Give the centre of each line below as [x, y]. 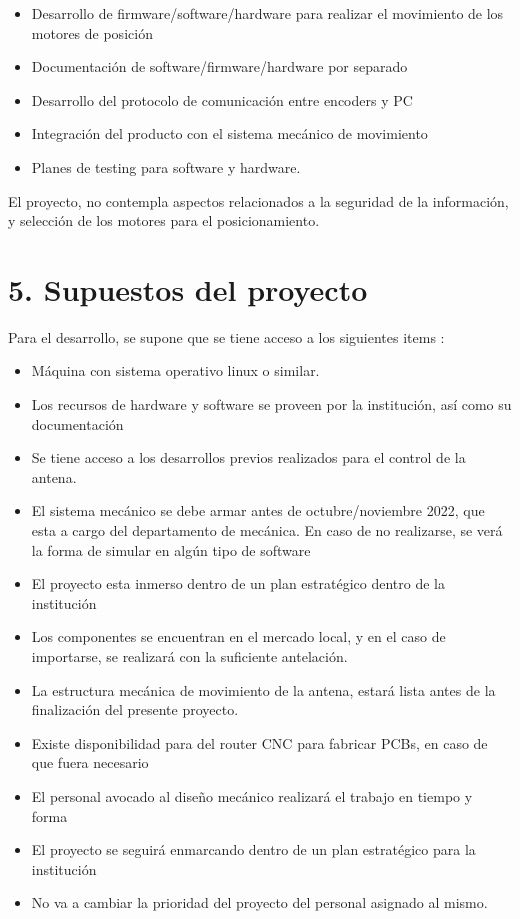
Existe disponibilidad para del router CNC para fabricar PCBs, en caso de [259, 742]
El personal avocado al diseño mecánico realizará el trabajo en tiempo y [252, 795]
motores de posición [92, 32]
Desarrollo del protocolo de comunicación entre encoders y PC [222, 99]
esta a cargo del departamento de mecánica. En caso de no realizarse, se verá [267, 530]
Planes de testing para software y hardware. [166, 166]
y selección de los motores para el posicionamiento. [164, 220]
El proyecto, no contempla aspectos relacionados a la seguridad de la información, [258, 200]
